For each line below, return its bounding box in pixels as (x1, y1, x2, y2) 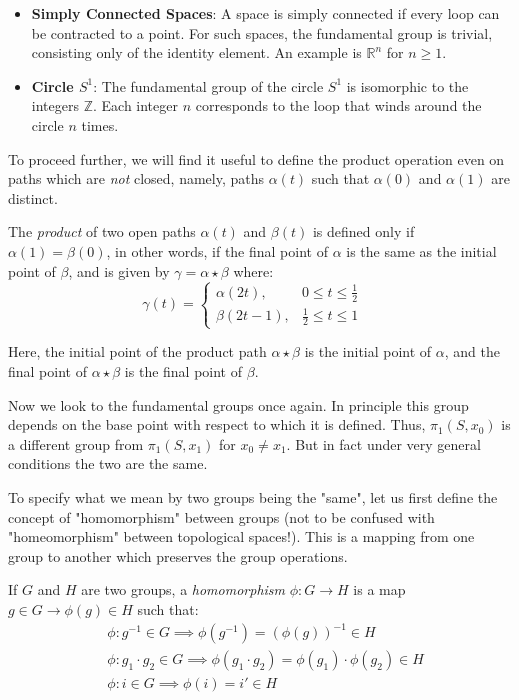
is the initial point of (304, 341, 432, 362)
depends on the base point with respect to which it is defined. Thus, (8, 414, 426, 435)
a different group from (8, 433, 144, 454)
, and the (444, 341, 500, 362)
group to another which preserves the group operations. (8, 545, 348, 566)
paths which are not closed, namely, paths (8, 168, 265, 189)
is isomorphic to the (346, 75, 469, 96)
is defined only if (312, 221, 415, 242)
